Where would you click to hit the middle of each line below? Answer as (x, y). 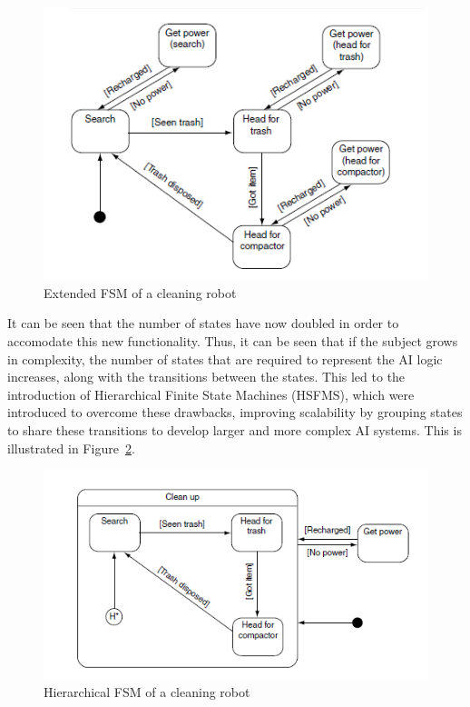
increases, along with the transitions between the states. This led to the (206, 377)
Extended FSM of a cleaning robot (140, 292)
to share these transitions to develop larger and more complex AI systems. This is (235, 429)
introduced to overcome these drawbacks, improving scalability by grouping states (235, 412)
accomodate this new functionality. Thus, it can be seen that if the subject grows (233, 340)
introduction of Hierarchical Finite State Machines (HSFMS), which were (211, 394)
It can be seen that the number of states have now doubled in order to (203, 323)
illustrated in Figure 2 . (71, 448)
